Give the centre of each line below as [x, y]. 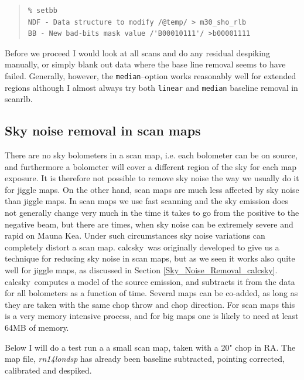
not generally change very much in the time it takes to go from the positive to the [152, 213]
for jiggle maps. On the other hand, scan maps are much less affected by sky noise [152, 189]
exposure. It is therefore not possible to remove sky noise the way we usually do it [152, 178]
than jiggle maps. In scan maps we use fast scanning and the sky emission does [147, 201]
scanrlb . [19, 99]
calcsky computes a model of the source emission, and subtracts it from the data [150, 281]
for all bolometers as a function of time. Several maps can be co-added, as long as [151, 293]
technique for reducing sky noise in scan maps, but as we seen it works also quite [150, 258]
